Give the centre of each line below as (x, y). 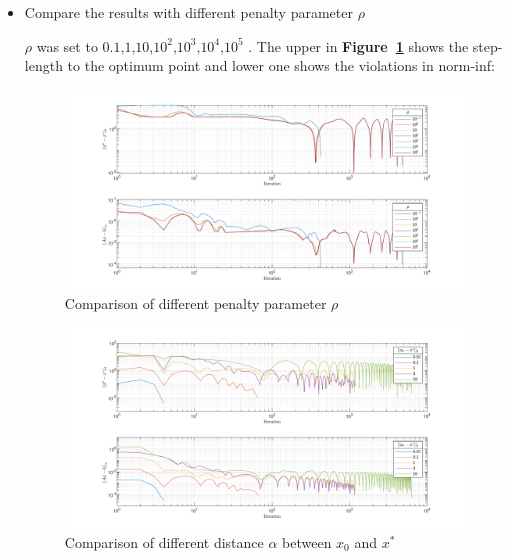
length (43, 65)
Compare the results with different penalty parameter (188, 12)
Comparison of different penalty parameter (195, 303)
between (307, 541)
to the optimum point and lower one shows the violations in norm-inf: (281, 65)
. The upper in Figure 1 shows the (358, 45)
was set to (67, 45)
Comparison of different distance (164, 541)
